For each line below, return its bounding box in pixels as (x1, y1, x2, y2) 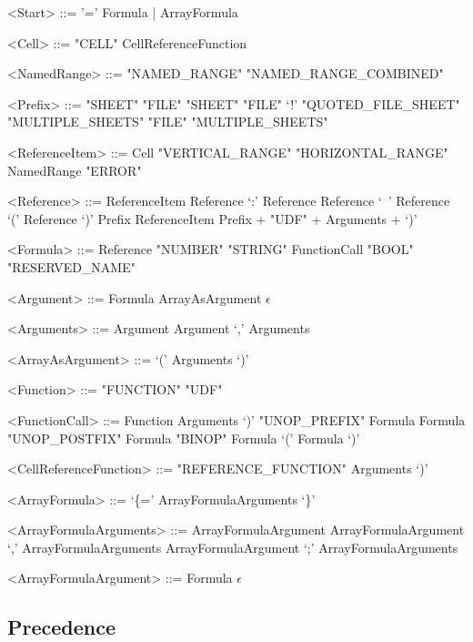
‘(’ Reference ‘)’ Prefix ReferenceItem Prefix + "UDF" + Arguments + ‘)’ (7, 209, 418, 228)
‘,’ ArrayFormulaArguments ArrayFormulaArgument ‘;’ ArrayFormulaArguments (7, 537, 458, 556)
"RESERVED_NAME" (7, 257, 136, 276)
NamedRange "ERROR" (7, 160, 142, 179)
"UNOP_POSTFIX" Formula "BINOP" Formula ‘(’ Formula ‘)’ (7, 428, 360, 447)
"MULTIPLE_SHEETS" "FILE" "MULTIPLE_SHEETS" (7, 112, 328, 131)
